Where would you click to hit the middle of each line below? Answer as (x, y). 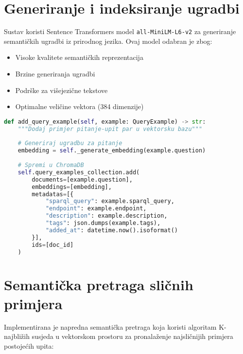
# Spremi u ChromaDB (51, 165)
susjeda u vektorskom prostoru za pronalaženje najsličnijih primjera (132, 336)
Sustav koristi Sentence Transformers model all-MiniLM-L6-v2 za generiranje (120, 31)
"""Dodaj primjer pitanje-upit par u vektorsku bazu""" (110, 129)
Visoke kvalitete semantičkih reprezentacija (79, 57)
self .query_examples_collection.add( (79, 172)
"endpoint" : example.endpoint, (96, 209)
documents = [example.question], (82, 179)
